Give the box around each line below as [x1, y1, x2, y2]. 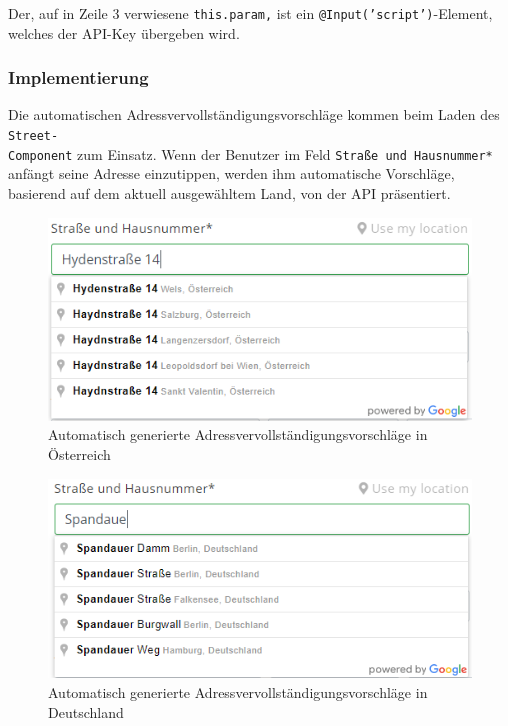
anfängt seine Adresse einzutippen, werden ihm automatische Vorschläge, [8, 163, 455, 184]
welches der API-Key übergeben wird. [8, 22, 240, 43]
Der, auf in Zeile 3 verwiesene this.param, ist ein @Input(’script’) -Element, [8, 3, 493, 23]
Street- [8, 129, 59, 144]
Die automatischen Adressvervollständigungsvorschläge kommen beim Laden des [8, 104, 500, 125]
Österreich [48, 444, 111, 465]
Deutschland [48, 701, 124, 722]
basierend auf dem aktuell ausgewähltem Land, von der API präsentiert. [8, 182, 451, 203]
